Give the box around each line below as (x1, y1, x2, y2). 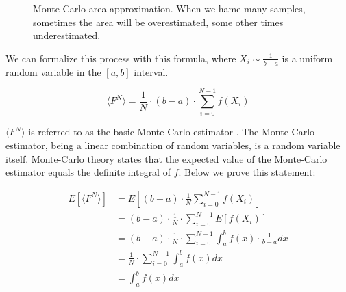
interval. (134, 64, 169, 79)
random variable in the (5, 64, 101, 79)
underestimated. (33, 28, 101, 42)
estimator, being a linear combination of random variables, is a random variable (5, 137, 341, 152)
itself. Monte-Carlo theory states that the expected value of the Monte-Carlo (5, 151, 328, 165)
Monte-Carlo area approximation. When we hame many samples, (33, 1, 306, 15)
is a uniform (282, 51, 333, 65)
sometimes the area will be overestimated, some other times (33, 14, 284, 29)
